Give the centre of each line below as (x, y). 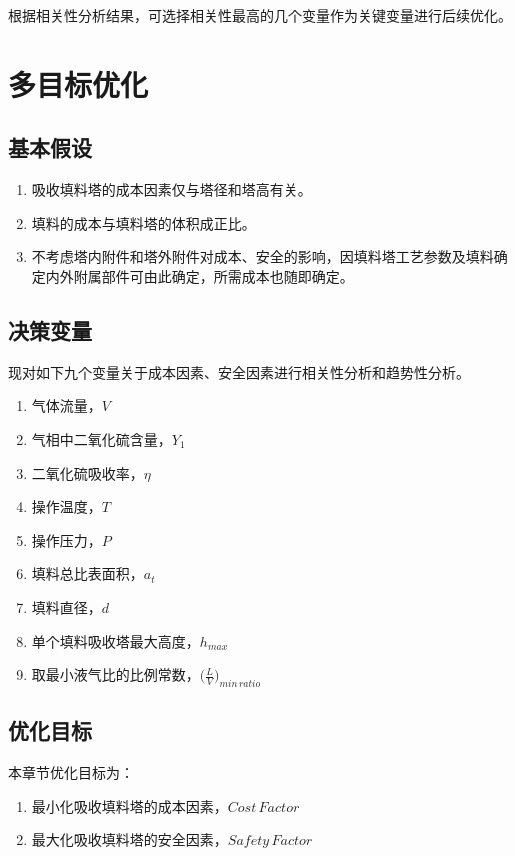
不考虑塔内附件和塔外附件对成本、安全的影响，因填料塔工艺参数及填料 (262, 256)
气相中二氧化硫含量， (101, 438)
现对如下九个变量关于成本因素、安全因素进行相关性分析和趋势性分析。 (239, 371)
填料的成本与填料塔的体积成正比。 (143, 222)
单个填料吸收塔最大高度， (115, 640)
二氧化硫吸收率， (87, 472)
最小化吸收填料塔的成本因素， (129, 805)
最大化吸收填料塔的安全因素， (129, 839)
